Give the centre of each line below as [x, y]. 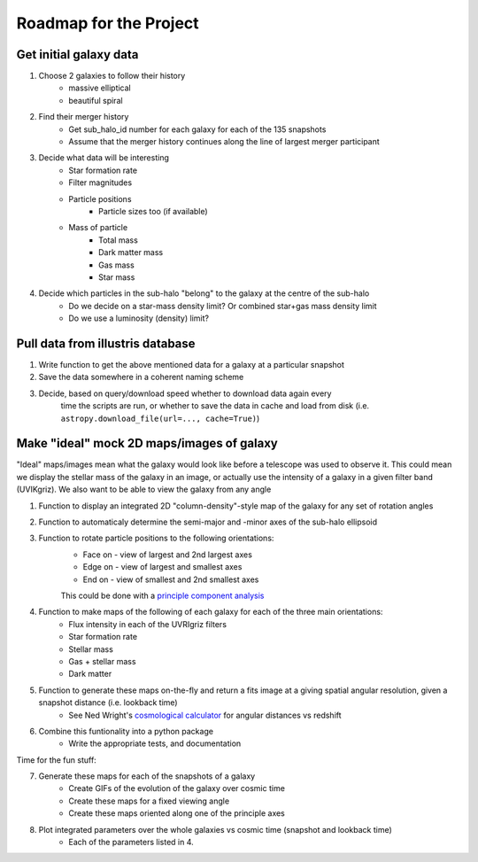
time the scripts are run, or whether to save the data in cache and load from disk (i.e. [215, 406]
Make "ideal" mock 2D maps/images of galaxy [147, 443]
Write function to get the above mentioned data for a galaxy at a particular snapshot [192, 365]
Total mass [119, 240]
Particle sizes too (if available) [153, 211]
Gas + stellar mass [102, 661]
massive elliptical [100, 88]
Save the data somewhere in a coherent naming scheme [141, 377]
